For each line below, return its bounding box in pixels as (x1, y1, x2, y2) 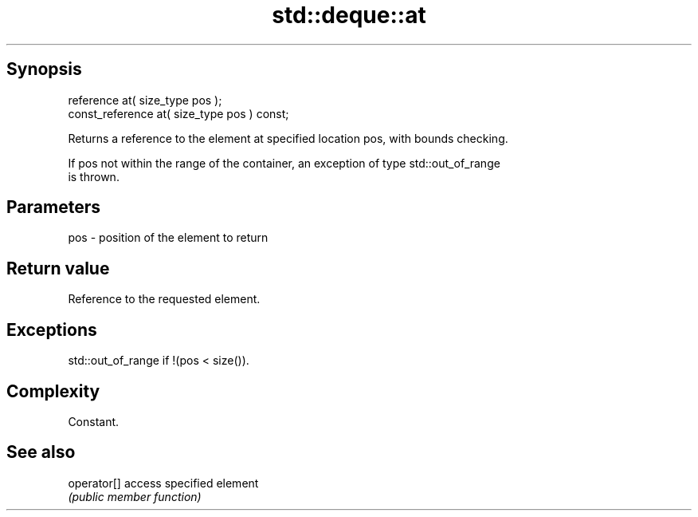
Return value (6, 258, 110, 278)
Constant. (68, 414, 120, 428)
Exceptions (6, 319, 97, 340)
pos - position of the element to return (68, 231, 269, 245)
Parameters (6, 197, 100, 218)
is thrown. (68, 169, 120, 184)
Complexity (6, 381, 100, 401)
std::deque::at (272, 2, 426, 29)
